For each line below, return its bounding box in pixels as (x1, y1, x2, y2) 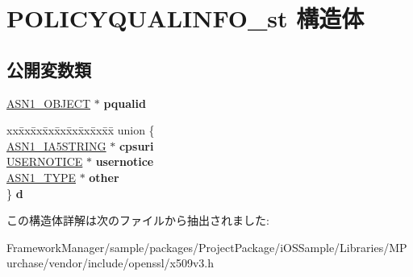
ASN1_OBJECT (6, 94, 91, 111)
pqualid (103, 94, 146, 111)
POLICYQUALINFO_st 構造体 (6, 2, 365, 35)
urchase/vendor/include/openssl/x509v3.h (6, 254, 215, 271)
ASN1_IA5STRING (6, 137, 106, 154)
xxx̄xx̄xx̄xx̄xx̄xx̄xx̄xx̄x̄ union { (6, 122, 155, 138)
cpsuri (119, 137, 154, 154)
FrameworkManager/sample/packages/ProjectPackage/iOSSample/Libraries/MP (6, 238, 407, 255)
